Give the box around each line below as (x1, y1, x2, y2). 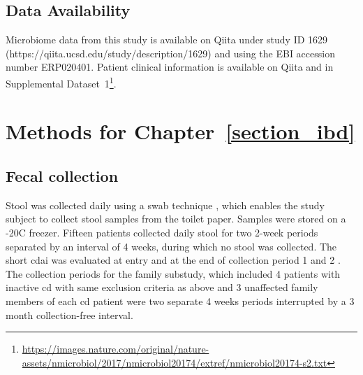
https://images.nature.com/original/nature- (22, 341, 209, 356)
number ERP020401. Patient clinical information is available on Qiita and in (6, 59, 334, 74)
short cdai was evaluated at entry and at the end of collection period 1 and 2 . (6, 253, 341, 267)
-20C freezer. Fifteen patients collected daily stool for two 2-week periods (6, 225, 318, 239)
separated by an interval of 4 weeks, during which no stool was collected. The (6, 239, 337, 253)
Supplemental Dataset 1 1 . (6, 73, 117, 90)
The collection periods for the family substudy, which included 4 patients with (6, 266, 341, 281)
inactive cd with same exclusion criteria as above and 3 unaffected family (6, 280, 318, 295)
